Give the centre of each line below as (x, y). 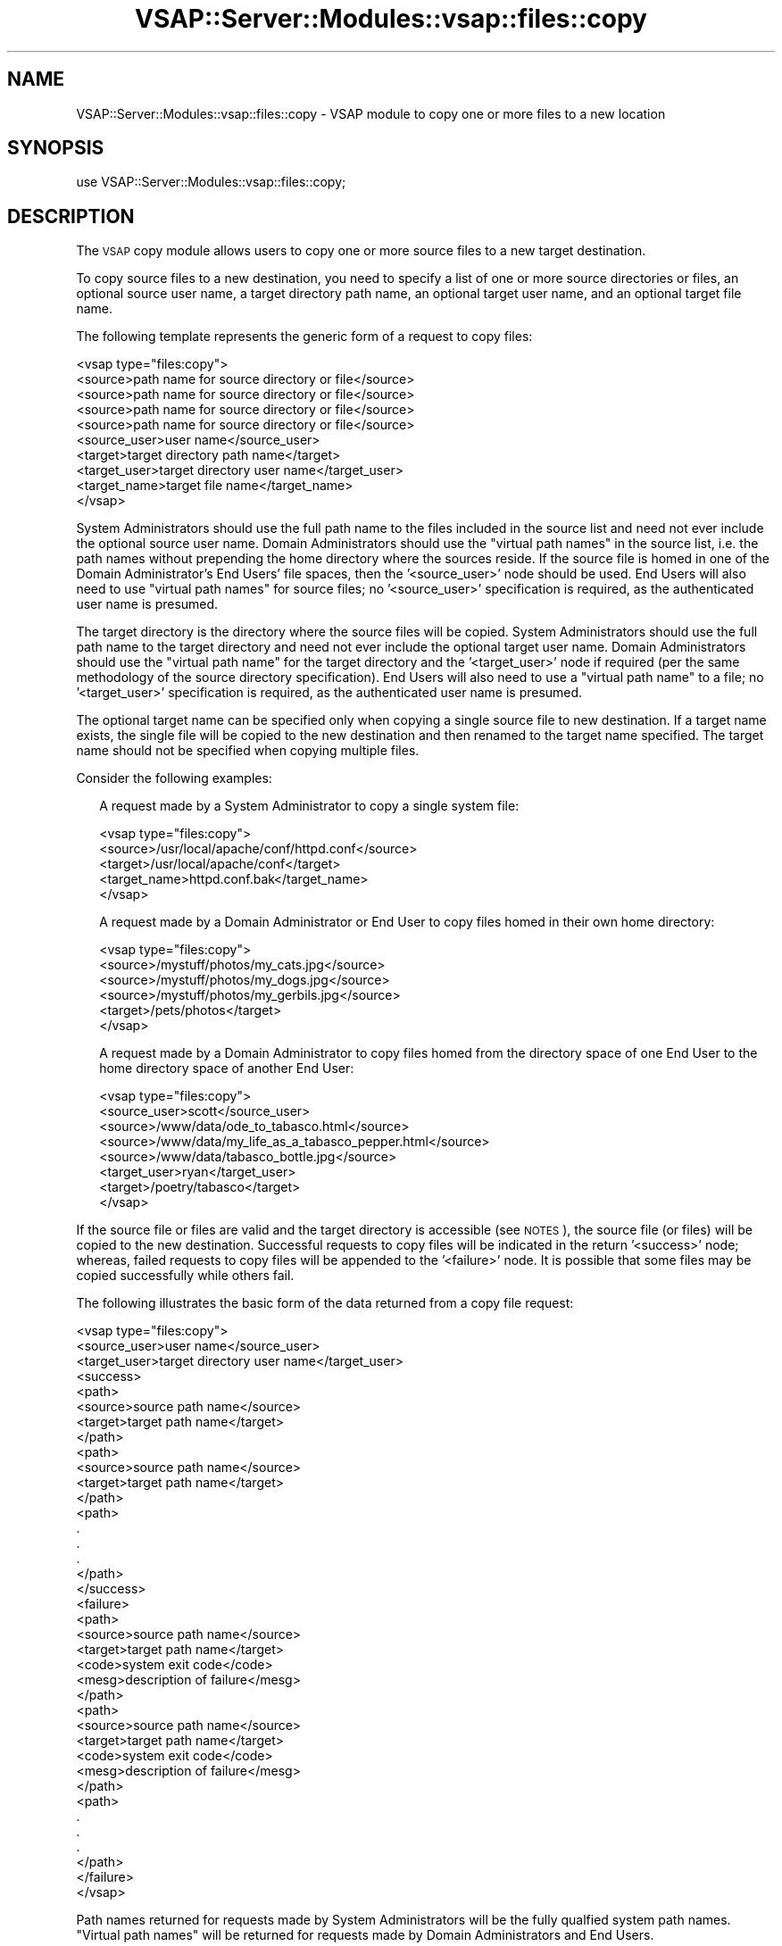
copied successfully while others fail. (185, 1276)
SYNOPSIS (56, 148)
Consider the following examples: (174, 778)
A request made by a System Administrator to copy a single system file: (309, 806)
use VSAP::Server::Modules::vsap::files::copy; (211, 182)
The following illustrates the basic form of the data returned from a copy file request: (325, 1303)
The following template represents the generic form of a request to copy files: (304, 337)
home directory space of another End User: (227, 1069)
